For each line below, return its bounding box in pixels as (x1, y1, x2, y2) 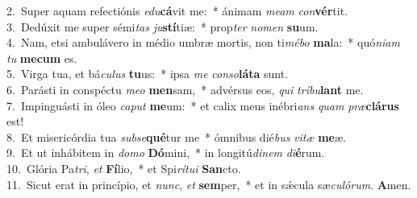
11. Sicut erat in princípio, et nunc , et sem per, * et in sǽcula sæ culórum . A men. (6, 175, 411, 192)
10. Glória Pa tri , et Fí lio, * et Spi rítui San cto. (6, 159, 241, 176)
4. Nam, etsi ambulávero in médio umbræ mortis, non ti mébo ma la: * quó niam (6, 34, 400, 51)
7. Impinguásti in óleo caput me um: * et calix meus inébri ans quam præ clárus (6, 97, 399, 113)
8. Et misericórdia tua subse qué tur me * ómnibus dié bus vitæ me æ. (6, 128, 346, 145)
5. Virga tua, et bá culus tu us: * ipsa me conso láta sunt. (6, 65, 289, 82)
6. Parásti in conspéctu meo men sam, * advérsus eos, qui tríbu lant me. (6, 80, 364, 97)
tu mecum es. (6, 49, 77, 66)
